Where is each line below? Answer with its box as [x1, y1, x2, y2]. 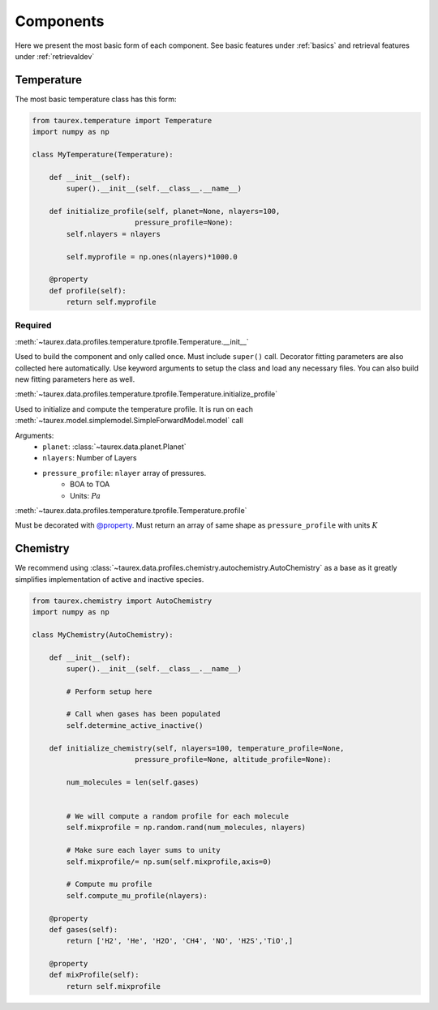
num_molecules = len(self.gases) [66, 777, 200, 786]
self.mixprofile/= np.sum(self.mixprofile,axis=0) [66, 857, 272, 867]
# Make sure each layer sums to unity [66, 845, 221, 855]
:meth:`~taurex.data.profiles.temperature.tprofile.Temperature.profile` [15, 505, 247, 515]
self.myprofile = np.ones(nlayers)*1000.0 [66, 252, 238, 261]
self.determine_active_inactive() [66, 721, 204, 730]
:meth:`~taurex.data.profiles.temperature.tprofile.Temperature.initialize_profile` [15, 389, 278, 399]
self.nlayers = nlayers [66, 229, 161, 238]
